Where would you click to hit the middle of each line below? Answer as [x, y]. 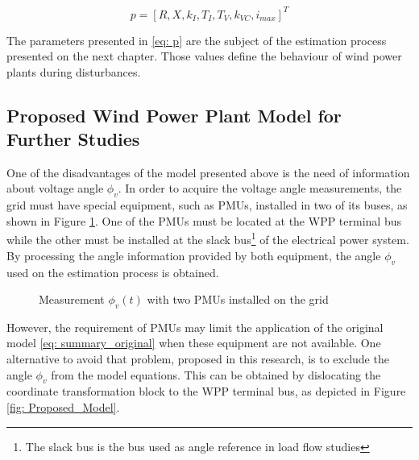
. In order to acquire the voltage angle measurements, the [260, 188]
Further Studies [73, 139]
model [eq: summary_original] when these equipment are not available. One [194, 343]
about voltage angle [55, 188]
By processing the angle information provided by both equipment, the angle [194, 255]
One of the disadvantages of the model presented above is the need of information [208, 172]
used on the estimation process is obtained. [113, 272]
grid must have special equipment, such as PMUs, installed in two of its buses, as [207, 205]
